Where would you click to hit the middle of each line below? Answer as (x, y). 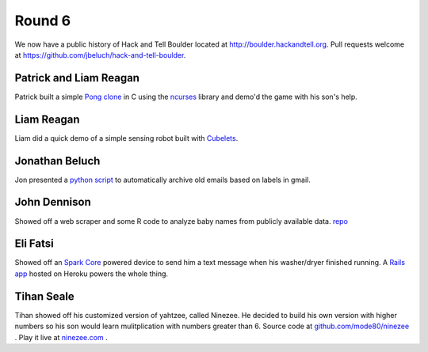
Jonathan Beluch (57, 161)
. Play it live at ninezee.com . (61, 337)
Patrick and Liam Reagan (77, 78)
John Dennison (53, 202)
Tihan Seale (44, 296)
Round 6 (43, 21)
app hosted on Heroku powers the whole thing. (92, 274)
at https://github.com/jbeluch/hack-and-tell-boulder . (100, 55)
